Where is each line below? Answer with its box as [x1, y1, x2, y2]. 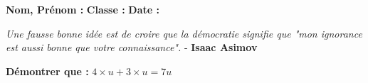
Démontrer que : [6, 63, 89, 78]
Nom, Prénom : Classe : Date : [6, 2, 159, 16]
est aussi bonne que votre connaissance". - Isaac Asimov [6, 40, 258, 55]
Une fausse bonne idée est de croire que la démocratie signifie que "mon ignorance [6, 26, 362, 40]
